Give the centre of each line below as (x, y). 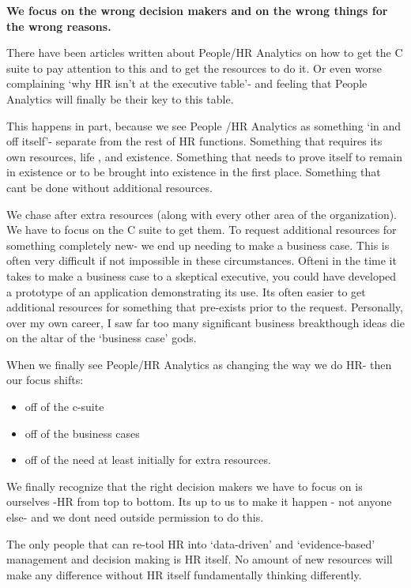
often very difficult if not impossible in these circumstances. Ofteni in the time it (202, 260)
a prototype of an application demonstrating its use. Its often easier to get (186, 291)
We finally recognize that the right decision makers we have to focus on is (185, 486)
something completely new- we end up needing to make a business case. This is (198, 245)
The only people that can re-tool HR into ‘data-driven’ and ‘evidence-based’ (191, 543)
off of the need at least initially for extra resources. (148, 460)
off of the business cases (82, 433)
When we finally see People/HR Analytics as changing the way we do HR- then (199, 364)
